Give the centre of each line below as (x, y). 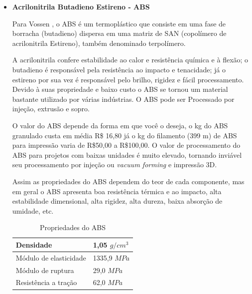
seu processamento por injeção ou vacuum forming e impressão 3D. (115, 164)
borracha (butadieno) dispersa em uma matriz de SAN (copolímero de (119, 33)
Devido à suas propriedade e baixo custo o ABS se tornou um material (120, 89)
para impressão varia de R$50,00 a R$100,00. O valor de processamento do (126, 145)
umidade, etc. (33, 210)
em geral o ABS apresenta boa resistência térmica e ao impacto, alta (117, 191)
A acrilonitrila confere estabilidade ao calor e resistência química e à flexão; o (130, 60)
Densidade (34, 244)
